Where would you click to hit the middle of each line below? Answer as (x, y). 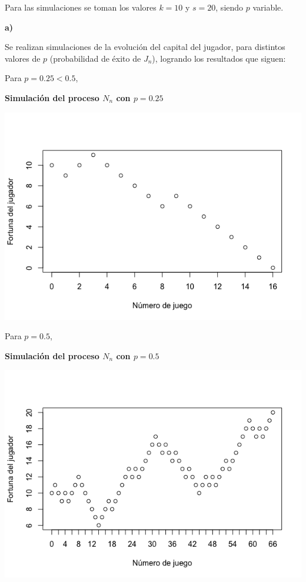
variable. (268, 7)
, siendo (229, 7)
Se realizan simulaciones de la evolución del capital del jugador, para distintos (145, 47)
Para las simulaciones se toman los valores (81, 7)
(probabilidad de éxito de (95, 58)
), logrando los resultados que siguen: (219, 58)
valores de (23, 58)
